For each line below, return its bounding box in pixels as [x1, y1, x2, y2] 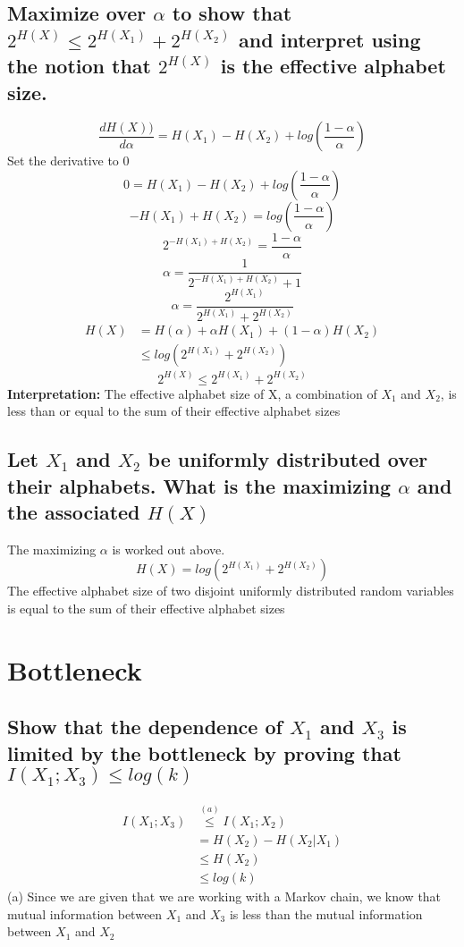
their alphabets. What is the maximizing [7, 471, 392, 499]
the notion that [7, 52, 151, 80]
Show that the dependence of [7, 713, 283, 740]
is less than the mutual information [229, 904, 423, 923]
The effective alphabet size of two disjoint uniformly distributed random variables [7, 581, 454, 600]
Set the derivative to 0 [7, 151, 130, 170]
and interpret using [239, 25, 421, 53]
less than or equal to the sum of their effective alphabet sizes [7, 402, 341, 420]
